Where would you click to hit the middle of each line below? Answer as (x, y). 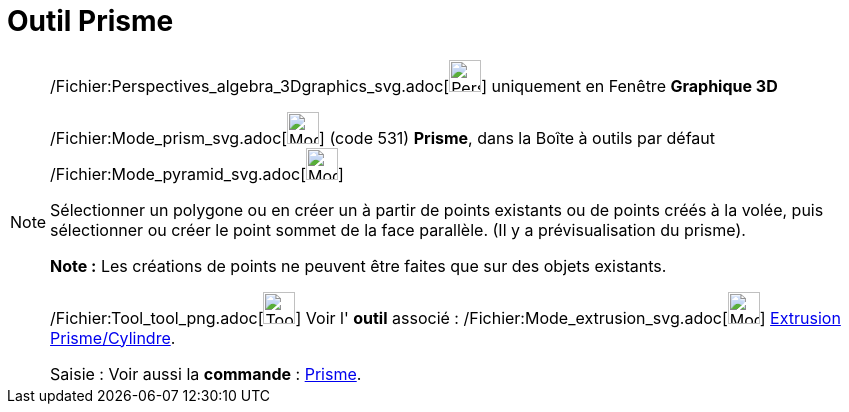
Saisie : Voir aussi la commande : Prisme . (206, 373)
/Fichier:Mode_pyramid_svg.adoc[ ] (197, 173)
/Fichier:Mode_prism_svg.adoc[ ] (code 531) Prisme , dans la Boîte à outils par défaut (382, 137)
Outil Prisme (90, 21)
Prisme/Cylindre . (113, 337)
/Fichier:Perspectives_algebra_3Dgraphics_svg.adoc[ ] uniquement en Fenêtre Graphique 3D (414, 85)
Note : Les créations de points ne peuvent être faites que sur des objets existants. (358, 265)
